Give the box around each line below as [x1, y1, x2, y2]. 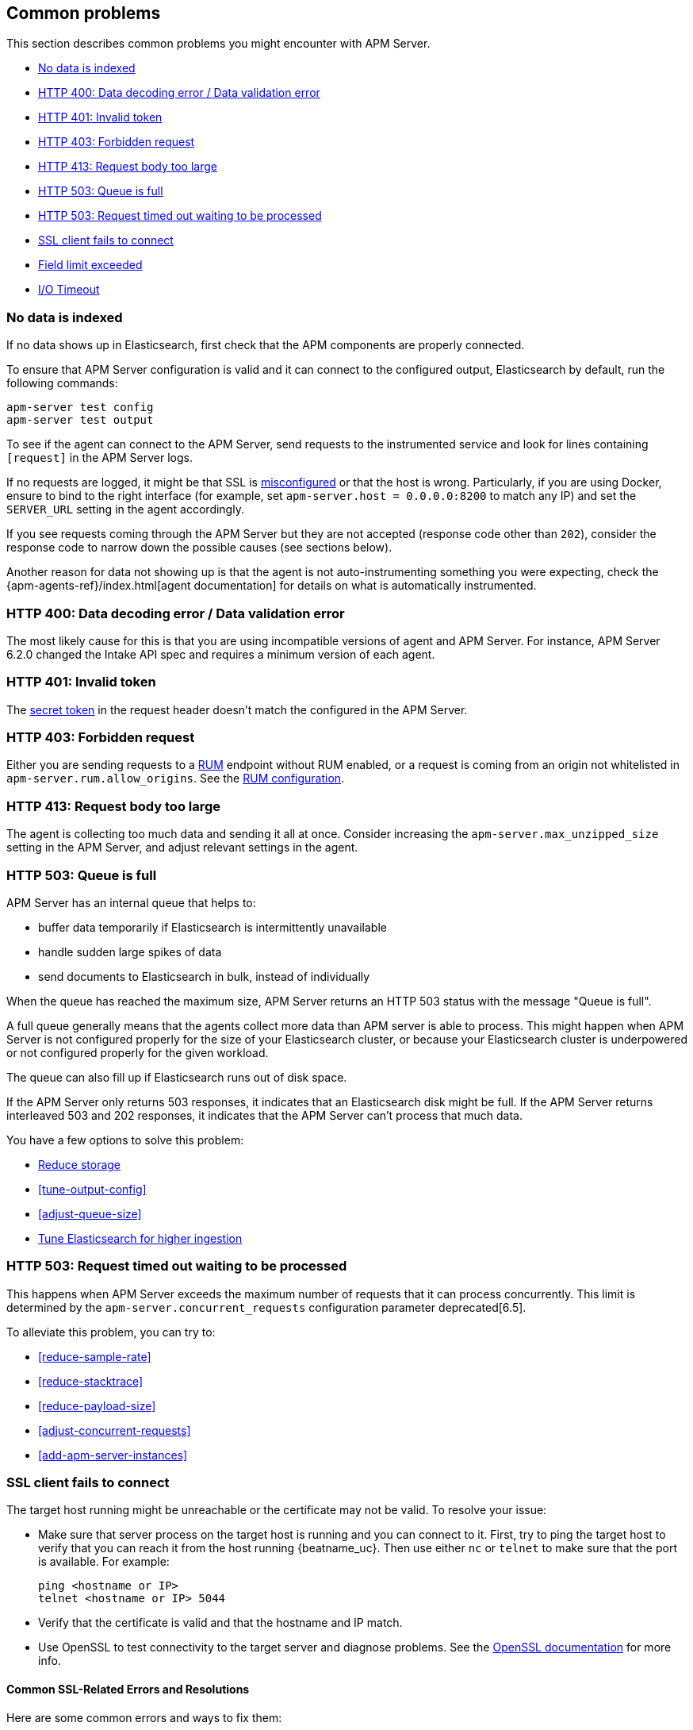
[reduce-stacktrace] [38, 1374, 144, 1388]
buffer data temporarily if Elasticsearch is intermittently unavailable [38, 920, 387, 934]
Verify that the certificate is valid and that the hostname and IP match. [38, 1616, 403, 1630]
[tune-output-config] [38, 1182, 147, 1196]
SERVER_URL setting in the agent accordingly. [6, 502, 244, 517]
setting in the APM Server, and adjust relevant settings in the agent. [6, 840, 358, 855]
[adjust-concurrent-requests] [38, 1423, 191, 1437]
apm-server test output [6, 413, 154, 427]
